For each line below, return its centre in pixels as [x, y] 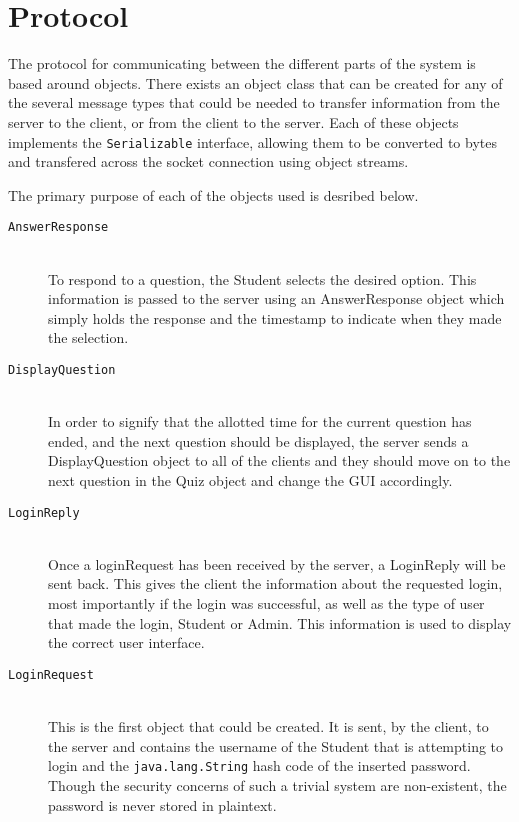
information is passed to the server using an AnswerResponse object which [276, 298]
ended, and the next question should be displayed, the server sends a [258, 440]
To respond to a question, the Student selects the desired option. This [262, 278]
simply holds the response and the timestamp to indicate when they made [275, 317]
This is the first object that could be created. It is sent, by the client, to [268, 726]
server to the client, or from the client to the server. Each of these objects [233, 121]
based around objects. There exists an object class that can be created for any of [255, 82]
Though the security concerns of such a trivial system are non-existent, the [277, 784]
